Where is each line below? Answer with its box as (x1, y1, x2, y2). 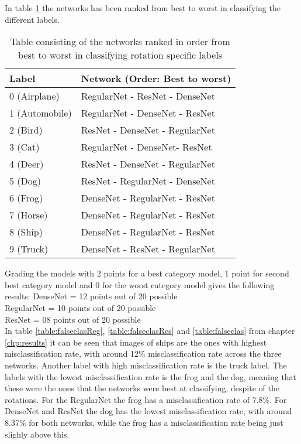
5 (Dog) (9, 174, 41, 188)
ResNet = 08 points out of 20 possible (5, 313, 141, 325)
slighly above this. (5, 428, 70, 440)
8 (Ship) (9, 225, 43, 239)
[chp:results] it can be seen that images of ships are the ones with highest (5, 336, 267, 348)
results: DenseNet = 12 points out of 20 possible (5, 290, 178, 302)
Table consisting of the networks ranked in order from (10, 35, 230, 49)
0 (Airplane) (9, 89, 60, 103)
